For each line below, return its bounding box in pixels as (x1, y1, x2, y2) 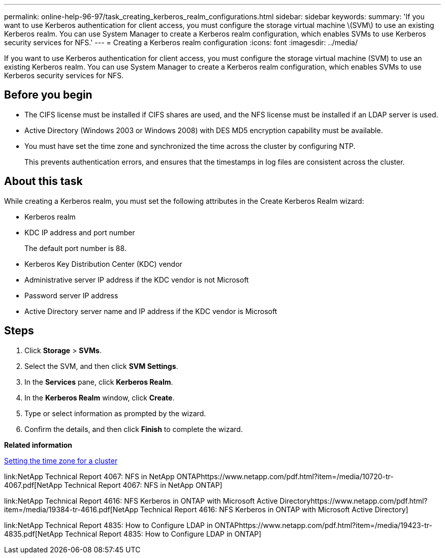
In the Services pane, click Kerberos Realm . (24, 377, 173, 386)
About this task (4, 175, 83, 188)
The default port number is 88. (24, 243, 126, 253)
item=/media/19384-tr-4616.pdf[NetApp (4, 505, 138, 514)
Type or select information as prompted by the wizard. (24, 409, 206, 418)
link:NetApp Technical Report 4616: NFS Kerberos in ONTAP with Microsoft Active (4, 496, 278, 505)
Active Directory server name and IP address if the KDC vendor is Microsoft (24, 306, 277, 316)
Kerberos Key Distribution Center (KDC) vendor (24, 259, 182, 268)
